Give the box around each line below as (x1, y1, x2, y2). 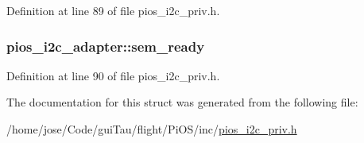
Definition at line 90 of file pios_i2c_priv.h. (6, 67, 220, 83)
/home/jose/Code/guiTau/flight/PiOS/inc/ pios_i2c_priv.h (6, 121, 297, 137)
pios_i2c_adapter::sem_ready (6, 36, 205, 56)
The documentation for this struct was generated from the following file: (6, 94, 358, 110)
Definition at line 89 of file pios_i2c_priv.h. (6, 2, 220, 18)
